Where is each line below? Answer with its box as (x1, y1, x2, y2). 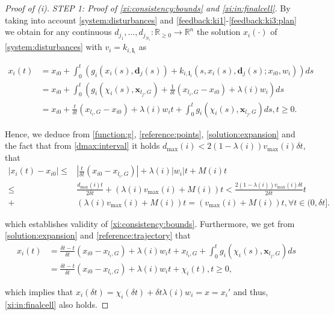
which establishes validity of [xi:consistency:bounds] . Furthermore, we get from (5, 217, 295, 229)
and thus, (233, 285, 268, 298)
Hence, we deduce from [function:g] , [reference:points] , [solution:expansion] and (5, 127, 295, 140)
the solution (196, 25, 241, 38)
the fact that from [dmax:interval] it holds (5, 139, 160, 152)
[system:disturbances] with (5, 40, 102, 53)
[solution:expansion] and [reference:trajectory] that (5, 229, 191, 242)
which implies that (5, 285, 73, 298)
